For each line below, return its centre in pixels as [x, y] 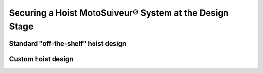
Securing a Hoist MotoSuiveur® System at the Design [119, 13]
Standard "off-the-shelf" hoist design [68, 44]
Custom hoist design [41, 59]
